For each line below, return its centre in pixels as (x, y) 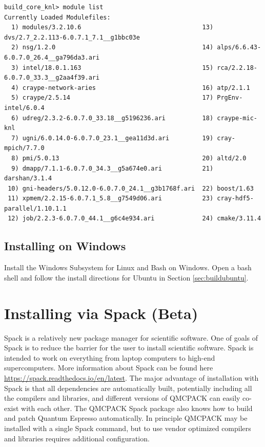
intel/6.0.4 (24, 108)
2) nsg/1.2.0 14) (113, 48)
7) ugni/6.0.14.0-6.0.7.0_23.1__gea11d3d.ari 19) (113, 138)
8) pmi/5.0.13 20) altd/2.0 (129, 158)
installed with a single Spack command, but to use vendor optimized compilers (128, 428)
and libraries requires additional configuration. (77, 438)
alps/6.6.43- (239, 48)
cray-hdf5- (235, 199)
